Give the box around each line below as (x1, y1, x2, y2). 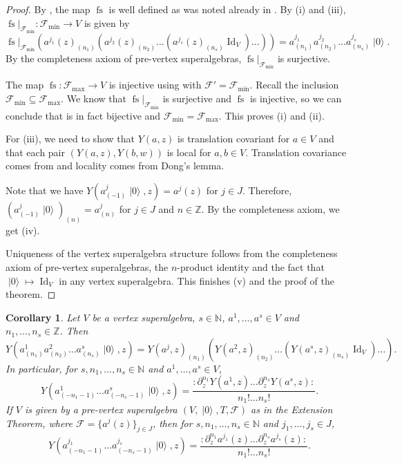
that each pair (6, 144, 65, 159)
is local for (166, 144, 211, 159)
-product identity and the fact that (177, 259, 325, 274)
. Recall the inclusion (249, 77, 339, 92)
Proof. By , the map (6, 2, 90, 16)
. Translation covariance (245, 144, 347, 159)
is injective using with (108, 77, 202, 92)
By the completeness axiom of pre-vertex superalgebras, (6, 51, 242, 66)
